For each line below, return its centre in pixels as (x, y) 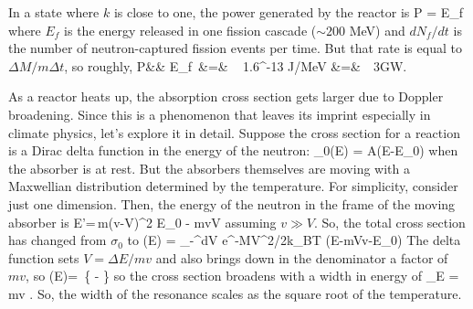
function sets (44, 257)
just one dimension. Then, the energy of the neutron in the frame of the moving (232, 203)
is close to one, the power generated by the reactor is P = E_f (289, 12)
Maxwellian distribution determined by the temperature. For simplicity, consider (233, 186)
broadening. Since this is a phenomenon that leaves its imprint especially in (220, 114)
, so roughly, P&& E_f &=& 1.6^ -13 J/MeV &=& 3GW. (236, 65)
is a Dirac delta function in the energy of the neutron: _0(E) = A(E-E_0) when (233, 150)
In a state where (54, 12)
